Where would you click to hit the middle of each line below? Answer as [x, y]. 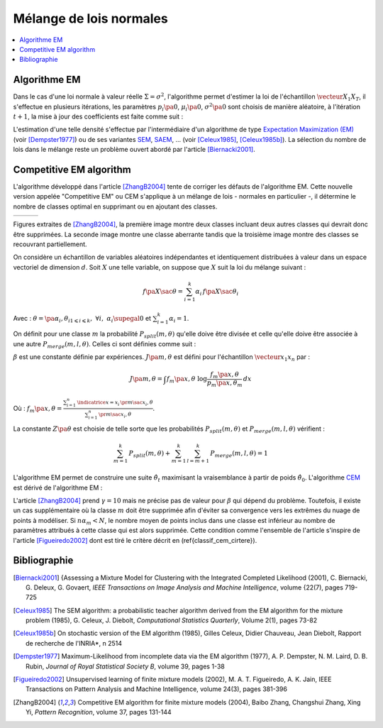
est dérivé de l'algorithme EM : [58, 487]
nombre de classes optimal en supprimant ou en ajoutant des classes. [115, 206]
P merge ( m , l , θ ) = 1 [239, 454]
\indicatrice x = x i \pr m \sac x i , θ [115, 403]
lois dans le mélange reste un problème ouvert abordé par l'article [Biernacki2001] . [134, 150]
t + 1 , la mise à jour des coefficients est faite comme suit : [98, 116]
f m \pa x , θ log [187, 380]
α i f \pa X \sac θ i [217, 292]
